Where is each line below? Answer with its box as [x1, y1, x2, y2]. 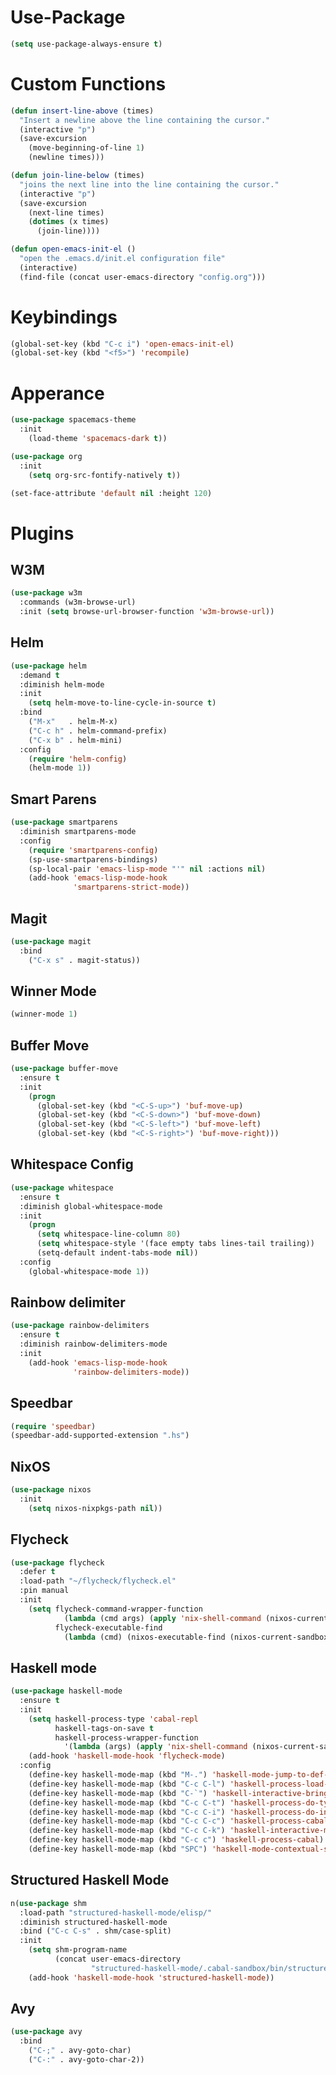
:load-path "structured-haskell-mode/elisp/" [19, 1907, 213, 1918]
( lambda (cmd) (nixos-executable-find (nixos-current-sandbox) [63, 1632, 333, 1642]
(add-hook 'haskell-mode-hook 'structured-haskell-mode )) [28, 1972, 275, 1983]
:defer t [19, 1567, 56, 1577]
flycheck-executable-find [54, 1622, 163, 1633]
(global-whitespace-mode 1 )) [28, 1266, 150, 1276]
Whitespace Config [10, 1156, 134, 1173]
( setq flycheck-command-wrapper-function [28, 1604, 203, 1614]
